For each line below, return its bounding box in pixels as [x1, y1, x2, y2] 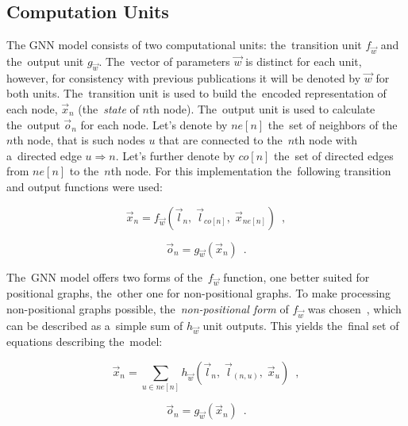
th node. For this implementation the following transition [110, 163, 391, 179]
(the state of [78, 100, 139, 117]
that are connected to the [159, 132, 283, 148]
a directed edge [6, 147, 82, 163]
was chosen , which [307, 300, 402, 317]
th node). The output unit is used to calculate [148, 100, 375, 117]
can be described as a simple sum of [6, 317, 183, 333]
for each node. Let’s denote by [80, 116, 228, 132]
